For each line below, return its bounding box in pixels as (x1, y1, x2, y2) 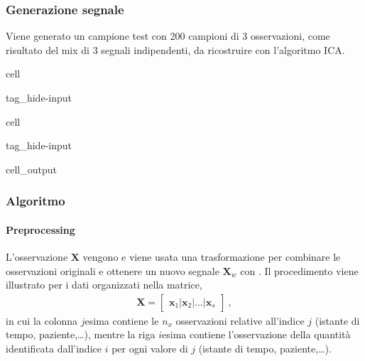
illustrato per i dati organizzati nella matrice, (6, 277, 202, 292)
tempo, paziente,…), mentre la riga (6, 327, 156, 342)
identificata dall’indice (6, 341, 102, 356)
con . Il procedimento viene (240, 263, 359, 278)
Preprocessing (6, 222, 75, 237)
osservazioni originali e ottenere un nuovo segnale (6, 263, 219, 278)
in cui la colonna (6, 313, 78, 328)
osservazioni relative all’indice (175, 313, 305, 328)
